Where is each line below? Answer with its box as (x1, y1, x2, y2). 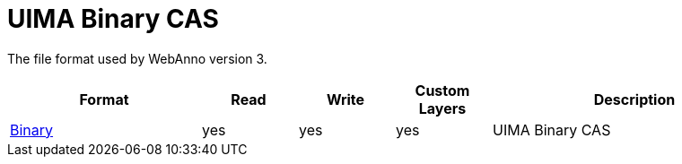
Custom (415, 81, 470, 99)
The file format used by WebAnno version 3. (7, 50, 267, 66)
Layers (418, 99, 467, 117)
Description (593, 90, 676, 108)
